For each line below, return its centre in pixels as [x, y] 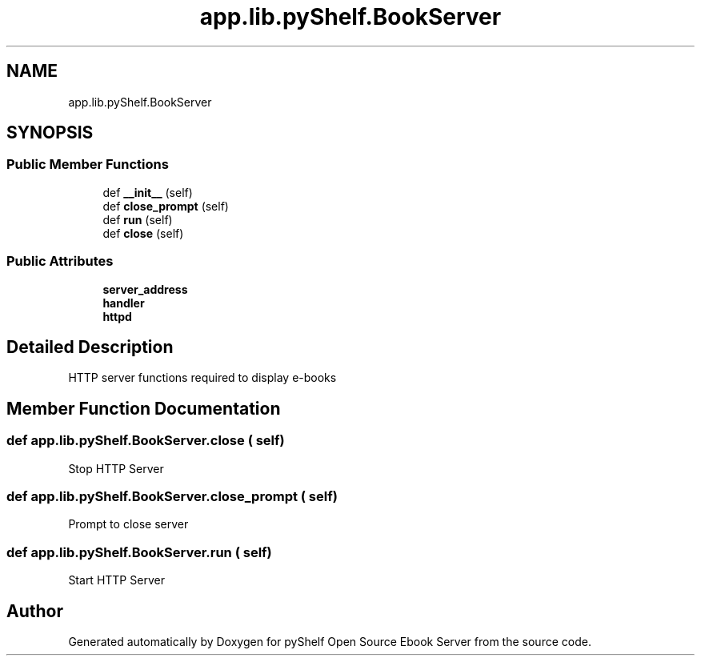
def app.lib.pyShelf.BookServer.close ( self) [146, 441]
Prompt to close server [128, 524]
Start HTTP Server [116, 580]
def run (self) [138, 219]
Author [35, 611]
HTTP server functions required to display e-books [202, 378]
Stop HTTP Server [116, 468]
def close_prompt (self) [166, 206]
